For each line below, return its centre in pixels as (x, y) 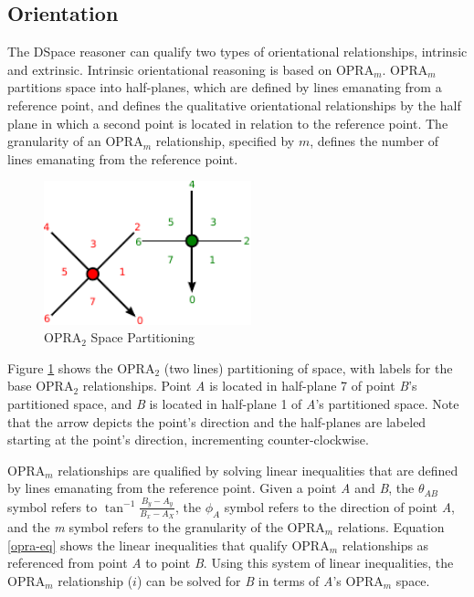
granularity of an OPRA (75, 141)
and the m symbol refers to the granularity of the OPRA (166, 526)
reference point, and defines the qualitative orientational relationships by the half (234, 105)
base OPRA (41, 386)
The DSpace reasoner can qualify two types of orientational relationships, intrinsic (237, 52)
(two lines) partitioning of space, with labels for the (308, 367)
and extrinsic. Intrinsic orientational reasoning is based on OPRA (191, 69)
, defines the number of (374, 141)
